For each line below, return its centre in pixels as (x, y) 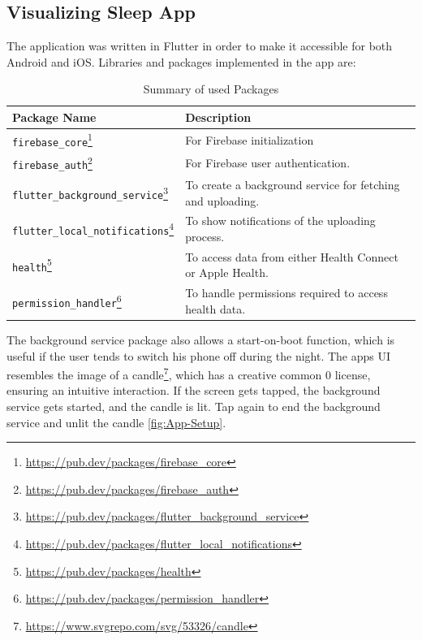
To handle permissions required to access (286, 293)
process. (205, 236)
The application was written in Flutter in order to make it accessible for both (200, 46)
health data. (215, 308)
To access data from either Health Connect (292, 256)
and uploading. (222, 200)
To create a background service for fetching (293, 184)
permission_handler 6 (67, 301)
